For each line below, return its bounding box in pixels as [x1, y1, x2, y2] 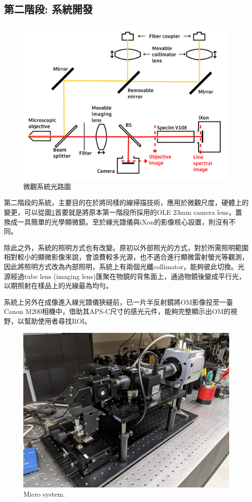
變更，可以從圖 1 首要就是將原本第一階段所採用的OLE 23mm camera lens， [4, 207, 235, 217]
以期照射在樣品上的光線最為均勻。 [4, 280, 113, 291]
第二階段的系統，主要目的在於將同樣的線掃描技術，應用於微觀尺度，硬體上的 [4, 197, 249, 208]
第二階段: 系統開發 [4, 1, 93, 17]
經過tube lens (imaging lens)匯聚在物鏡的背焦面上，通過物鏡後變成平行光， [10, 271, 246, 281]
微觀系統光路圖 [23, 181, 71, 191]
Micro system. [23, 489, 65, 499]
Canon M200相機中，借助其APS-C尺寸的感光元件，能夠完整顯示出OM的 [4, 306, 231, 316]
